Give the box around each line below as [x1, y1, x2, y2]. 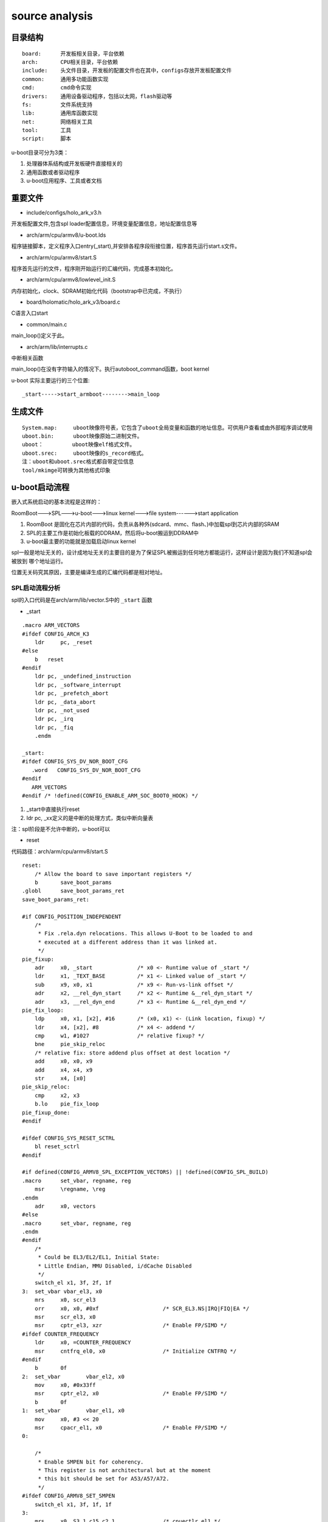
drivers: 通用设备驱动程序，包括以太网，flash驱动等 [22, 93, 173, 100]
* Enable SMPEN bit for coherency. [38, 1458, 144, 1465]
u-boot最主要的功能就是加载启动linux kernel [26, 538, 136, 545]
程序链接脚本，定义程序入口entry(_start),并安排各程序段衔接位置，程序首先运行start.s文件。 [11, 242, 241, 250]
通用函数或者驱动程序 [26, 168, 80, 176]
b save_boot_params [34, 879, 112, 886]
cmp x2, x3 [34, 1092, 80, 1099]
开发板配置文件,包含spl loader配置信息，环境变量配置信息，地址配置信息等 [11, 220, 197, 228]
